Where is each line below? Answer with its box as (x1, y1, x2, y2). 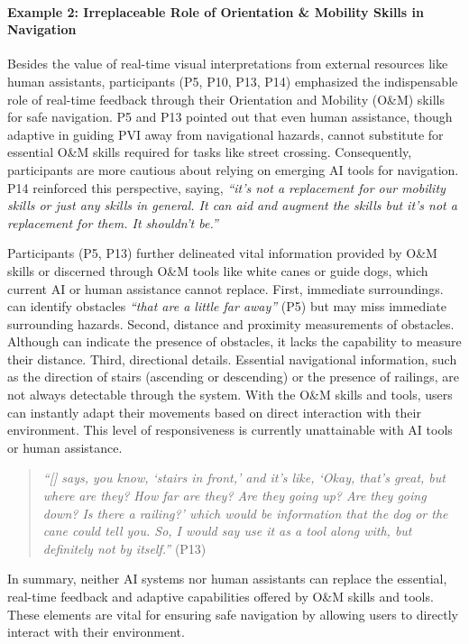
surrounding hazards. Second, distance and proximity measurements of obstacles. (7, 314, 455, 333)
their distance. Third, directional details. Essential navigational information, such (7, 349, 457, 368)
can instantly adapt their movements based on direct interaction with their (7, 402, 421, 421)
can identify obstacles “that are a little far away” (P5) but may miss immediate (7, 297, 446, 316)
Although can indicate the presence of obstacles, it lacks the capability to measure (7, 332, 462, 351)
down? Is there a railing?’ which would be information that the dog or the (42, 503, 448, 522)
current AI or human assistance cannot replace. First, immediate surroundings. (7, 279, 444, 298)
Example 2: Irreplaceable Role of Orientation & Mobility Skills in (7, 2, 424, 21)
